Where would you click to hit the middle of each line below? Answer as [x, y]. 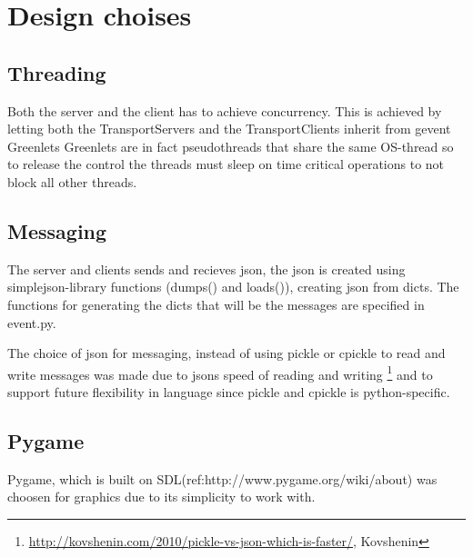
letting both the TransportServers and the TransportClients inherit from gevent [229, 129]
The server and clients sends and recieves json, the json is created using [206, 269]
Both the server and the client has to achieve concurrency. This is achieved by [225, 110]
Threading [57, 72]
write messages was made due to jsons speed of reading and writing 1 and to [220, 373]
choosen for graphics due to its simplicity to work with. [161, 497]
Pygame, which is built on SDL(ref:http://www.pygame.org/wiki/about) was [222, 478]
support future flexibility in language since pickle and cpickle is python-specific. [229, 391]
